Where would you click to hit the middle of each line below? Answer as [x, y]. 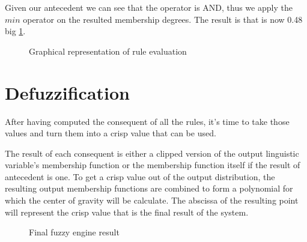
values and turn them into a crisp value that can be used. [111, 133]
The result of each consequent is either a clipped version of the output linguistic [152, 153]
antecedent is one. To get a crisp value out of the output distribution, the [140, 176]
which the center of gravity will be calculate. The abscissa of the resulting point [152, 200]
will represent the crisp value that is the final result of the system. [127, 212]
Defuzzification [68, 92]
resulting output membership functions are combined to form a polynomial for [149, 188]
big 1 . [15, 31]
